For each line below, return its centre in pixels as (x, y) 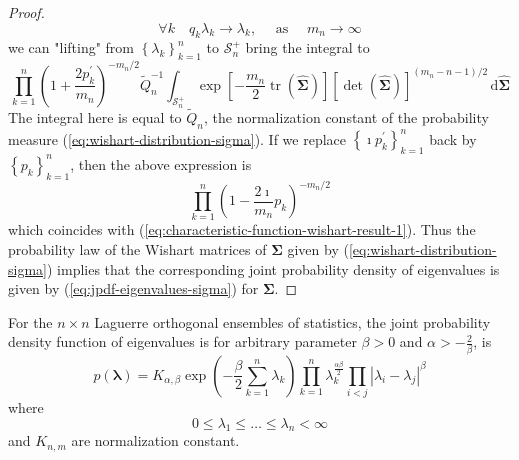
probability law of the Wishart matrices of (137, 248)
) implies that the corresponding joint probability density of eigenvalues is (273, 268)
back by (453, 138)
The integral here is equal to (95, 117)
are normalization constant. (155, 440)
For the (30, 321)
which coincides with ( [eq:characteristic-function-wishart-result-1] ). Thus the (242, 229)
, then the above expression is (161, 163)
